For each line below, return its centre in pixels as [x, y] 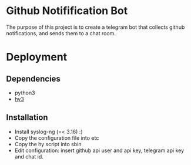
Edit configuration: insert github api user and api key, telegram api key [99, 150]
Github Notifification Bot [67, 11]
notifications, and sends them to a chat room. [61, 33]
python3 [25, 93]
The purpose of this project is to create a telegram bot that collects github [95, 27]
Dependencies [33, 78]
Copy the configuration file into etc [57, 138]
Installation [27, 118]
